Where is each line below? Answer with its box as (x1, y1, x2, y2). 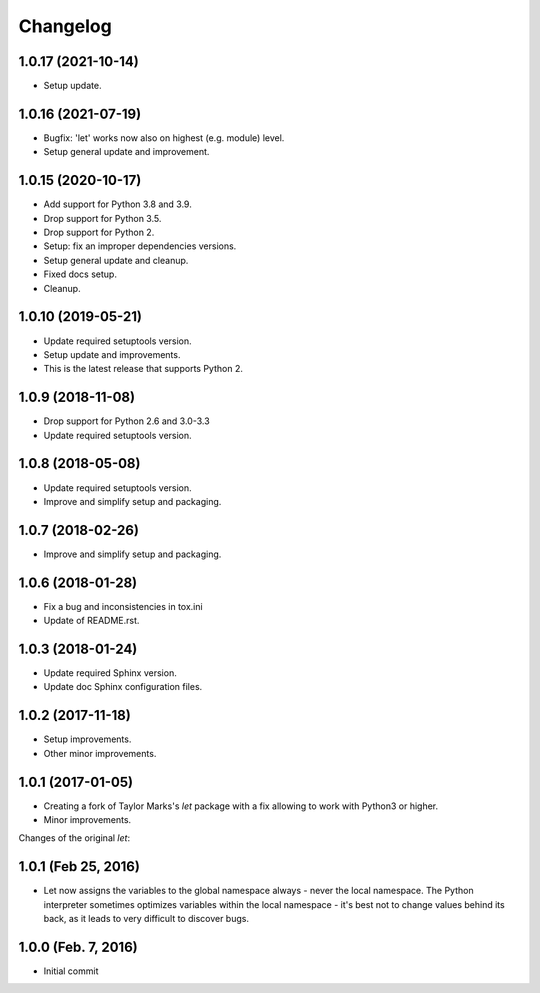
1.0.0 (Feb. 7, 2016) (18, 938, 139, 955)
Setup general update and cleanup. (43, 254, 189, 266)
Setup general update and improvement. (43, 146, 210, 158)
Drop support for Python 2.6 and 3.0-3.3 (43, 415, 210, 427)
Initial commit (43, 965, 99, 977)
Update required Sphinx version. (43, 667, 177, 679)
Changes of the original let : (18, 832, 130, 844)
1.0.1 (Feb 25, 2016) (18, 858, 140, 875)
